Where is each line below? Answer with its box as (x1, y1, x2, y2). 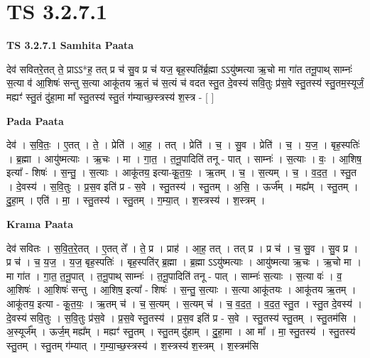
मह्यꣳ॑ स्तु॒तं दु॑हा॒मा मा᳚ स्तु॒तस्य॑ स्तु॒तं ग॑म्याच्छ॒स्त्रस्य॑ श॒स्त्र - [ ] (6, 89, 214, 104)
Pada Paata (6, 113, 64, 128)
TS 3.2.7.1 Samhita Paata (6, 38, 134, 53)
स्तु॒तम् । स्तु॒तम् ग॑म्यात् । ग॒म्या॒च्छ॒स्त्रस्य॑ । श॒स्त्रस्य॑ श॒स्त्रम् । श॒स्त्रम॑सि (6, 337, 259, 352)
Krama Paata (6, 217, 73, 232)
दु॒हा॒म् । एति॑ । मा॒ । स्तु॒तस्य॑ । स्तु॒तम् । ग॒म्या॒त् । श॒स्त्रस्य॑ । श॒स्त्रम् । (6, 192, 266, 207)
